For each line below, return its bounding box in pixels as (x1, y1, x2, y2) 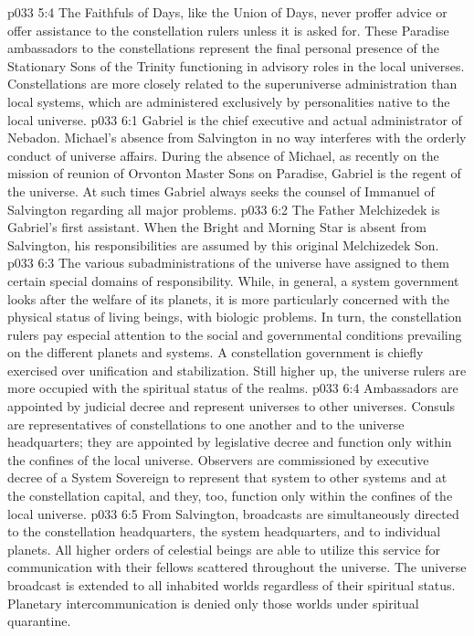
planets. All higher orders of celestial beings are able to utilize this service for (7, 539, 440, 558)
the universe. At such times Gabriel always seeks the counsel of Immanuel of (7, 181, 435, 200)
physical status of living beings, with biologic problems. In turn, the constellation (7, 307, 462, 326)
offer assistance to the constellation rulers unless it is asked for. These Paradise (7, 20, 449, 39)
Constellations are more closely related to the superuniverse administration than (7, 74, 458, 93)
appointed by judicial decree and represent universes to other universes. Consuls (7, 397, 455, 416)
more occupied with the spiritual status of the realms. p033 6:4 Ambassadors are (7, 378, 458, 397)
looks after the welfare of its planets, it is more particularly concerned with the (7, 289, 449, 308)
